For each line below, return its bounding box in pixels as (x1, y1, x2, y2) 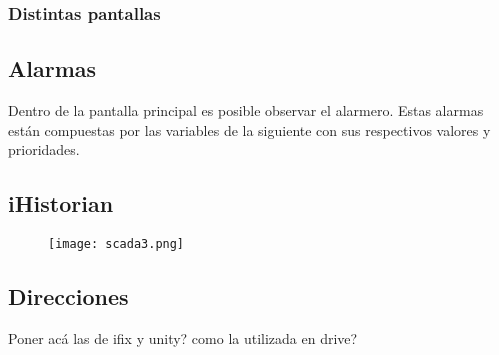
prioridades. (8, 139, 80, 160)
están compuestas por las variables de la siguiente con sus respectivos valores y (8, 119, 491, 140)
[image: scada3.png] (48, 237, 185, 252)
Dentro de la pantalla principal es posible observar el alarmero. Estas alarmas (8, 100, 484, 121)
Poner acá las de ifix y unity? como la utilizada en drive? (8, 327, 358, 348)
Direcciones (8, 281, 129, 312)
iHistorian (8, 188, 114, 219)
